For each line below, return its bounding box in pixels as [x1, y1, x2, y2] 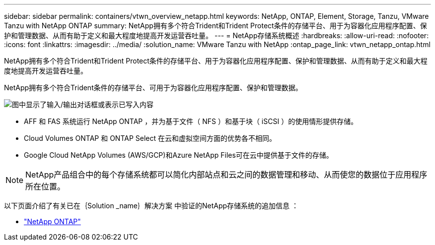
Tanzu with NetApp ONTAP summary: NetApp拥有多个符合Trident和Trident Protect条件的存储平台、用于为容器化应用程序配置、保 [4, 21, 427, 30]
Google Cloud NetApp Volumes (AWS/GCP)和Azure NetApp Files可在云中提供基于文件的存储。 [24, 151, 333, 159]
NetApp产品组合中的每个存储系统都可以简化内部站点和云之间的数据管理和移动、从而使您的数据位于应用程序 [25, 170, 428, 180]
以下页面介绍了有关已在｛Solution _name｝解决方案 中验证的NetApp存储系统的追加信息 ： [4, 201, 299, 210]
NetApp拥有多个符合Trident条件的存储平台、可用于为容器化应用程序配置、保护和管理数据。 [4, 83, 302, 92]
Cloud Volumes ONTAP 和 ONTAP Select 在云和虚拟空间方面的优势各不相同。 [24, 134, 276, 142]
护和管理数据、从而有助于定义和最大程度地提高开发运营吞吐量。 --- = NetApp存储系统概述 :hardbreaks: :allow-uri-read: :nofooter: [4, 31, 429, 40]
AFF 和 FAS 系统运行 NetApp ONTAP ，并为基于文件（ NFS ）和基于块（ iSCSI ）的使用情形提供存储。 [24, 117, 358, 125]
